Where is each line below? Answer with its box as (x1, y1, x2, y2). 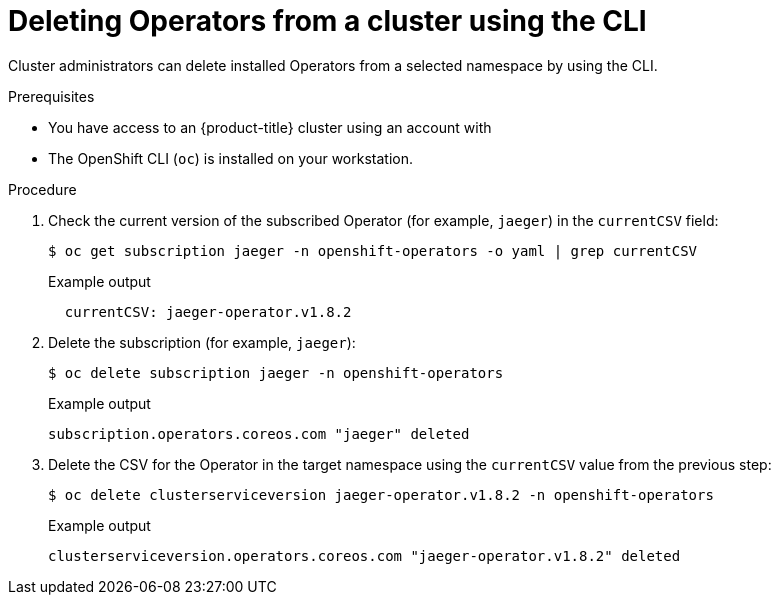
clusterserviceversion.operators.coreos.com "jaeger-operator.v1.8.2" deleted (48, 547, 681, 564)
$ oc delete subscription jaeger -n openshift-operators (48, 364, 504, 381)
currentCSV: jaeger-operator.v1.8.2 (64, 303, 352, 320)
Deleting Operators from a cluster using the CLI (8, 4, 647, 38)
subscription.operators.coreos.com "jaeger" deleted (48, 425, 470, 442)
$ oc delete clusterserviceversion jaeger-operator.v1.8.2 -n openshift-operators (48, 486, 714, 503)
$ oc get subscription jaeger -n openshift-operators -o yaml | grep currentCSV (48, 242, 698, 259)
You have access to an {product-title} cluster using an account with (48, 118, 492, 136)
